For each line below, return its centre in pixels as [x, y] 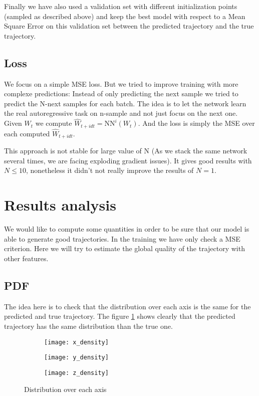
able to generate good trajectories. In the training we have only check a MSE [122, 238]
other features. [26, 258]
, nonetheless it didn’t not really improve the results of [110, 170]
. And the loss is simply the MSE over [196, 123]
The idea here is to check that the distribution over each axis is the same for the [127, 306]
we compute [54, 123]
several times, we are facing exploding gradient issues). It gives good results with [128, 160]
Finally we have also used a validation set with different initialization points [121, 6]
